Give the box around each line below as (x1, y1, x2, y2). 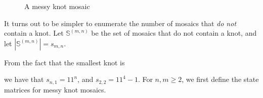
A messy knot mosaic (24, 1, 90, 11)
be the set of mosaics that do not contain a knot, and (91, 28, 257, 38)
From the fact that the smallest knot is (4, 57, 125, 67)
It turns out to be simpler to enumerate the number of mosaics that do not (4, 18, 237, 28)
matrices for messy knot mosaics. (4, 84, 106, 94)
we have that (4, 74, 44, 84)
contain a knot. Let (4, 28, 64, 38)
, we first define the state (182, 74, 259, 84)
